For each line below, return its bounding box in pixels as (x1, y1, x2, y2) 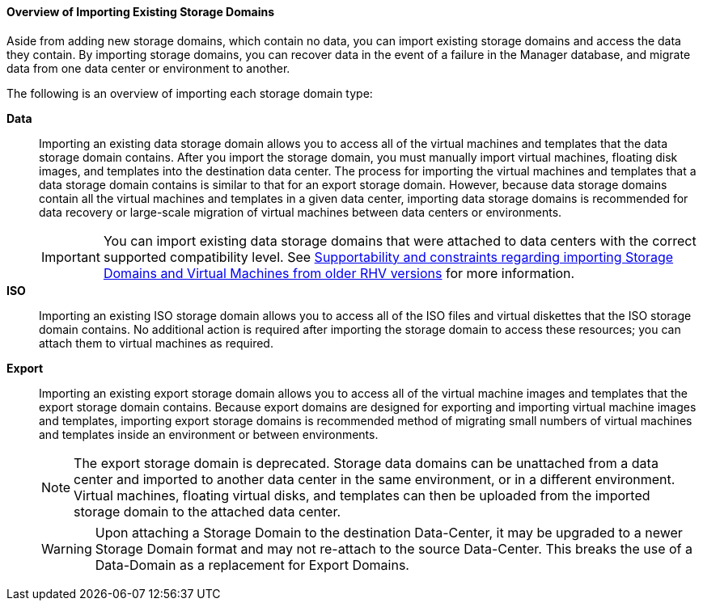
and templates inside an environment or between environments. (39, 427, 379, 441)
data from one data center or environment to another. (6, 61, 290, 75)
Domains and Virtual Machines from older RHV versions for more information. (103, 264, 575, 281)
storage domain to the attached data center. (74, 503, 341, 520)
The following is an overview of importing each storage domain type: (6, 86, 373, 100)
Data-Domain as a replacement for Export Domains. (95, 556, 409, 573)
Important (41, 248, 100, 265)
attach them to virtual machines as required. (39, 335, 273, 350)
